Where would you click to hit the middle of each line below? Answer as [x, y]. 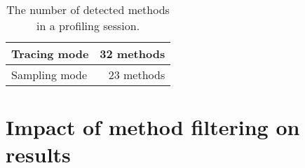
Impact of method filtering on [153, 127]
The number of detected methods [88, 9]
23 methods [137, 75]
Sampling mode [49, 75]
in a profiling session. [88, 26]
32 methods [133, 54]
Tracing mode [50, 54]
